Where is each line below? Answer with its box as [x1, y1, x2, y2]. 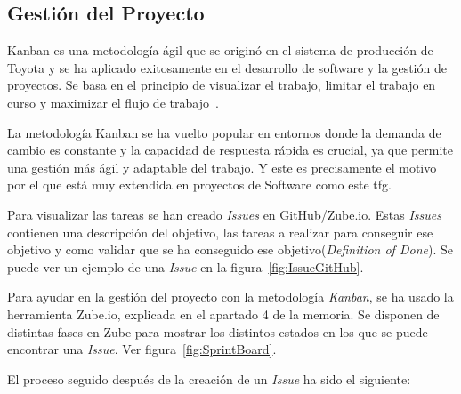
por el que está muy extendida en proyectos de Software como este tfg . [7, 175, 392, 194]
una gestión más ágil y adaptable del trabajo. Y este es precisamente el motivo [7, 157, 437, 176]
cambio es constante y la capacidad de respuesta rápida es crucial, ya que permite [7, 141, 453, 159]
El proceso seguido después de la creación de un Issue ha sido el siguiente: [7, 369, 411, 388]
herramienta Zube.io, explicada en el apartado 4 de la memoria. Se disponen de [7, 304, 440, 323]
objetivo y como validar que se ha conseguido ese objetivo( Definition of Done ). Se [7, 240, 453, 259]
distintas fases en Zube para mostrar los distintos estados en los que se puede [7, 322, 428, 341]
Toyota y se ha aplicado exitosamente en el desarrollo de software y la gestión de [7, 58, 447, 76]
